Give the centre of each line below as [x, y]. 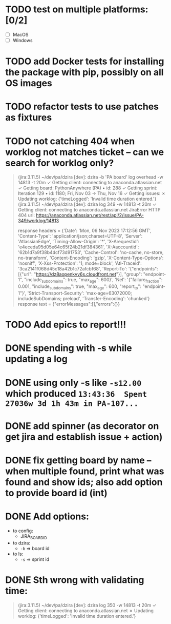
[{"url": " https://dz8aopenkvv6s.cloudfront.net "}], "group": [80, 274]
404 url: [26, 215]
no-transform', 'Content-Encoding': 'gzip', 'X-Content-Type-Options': [91, 258]
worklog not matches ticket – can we [85, 152]
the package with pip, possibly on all [84, 72]
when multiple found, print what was [85, 471]
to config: [23, 531]
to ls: [18, 554]
